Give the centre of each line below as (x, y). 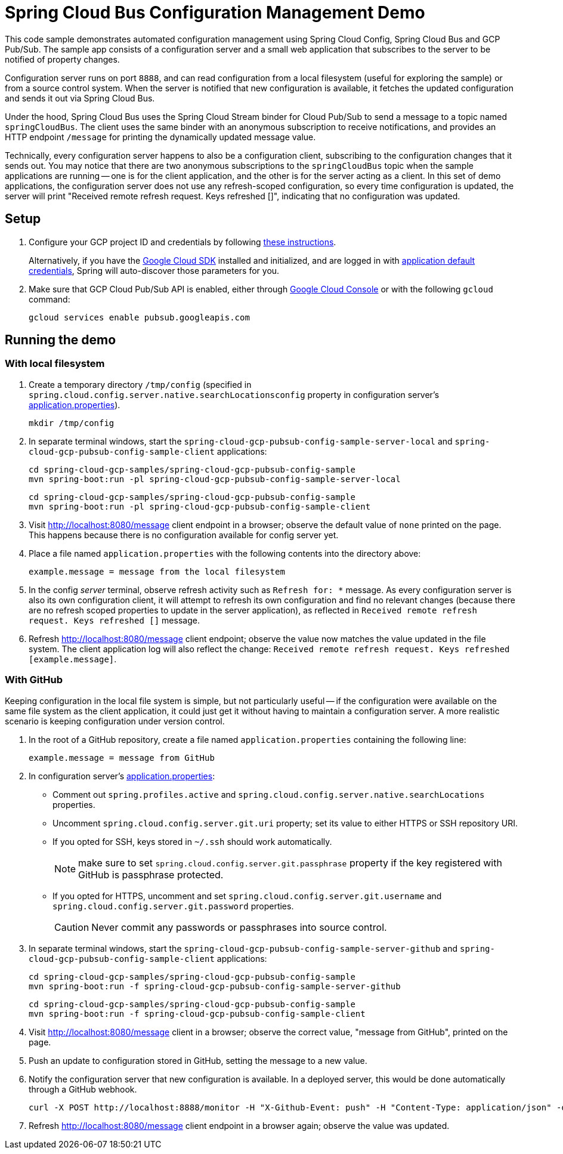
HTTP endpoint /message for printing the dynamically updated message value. (160, 137)
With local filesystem (55, 364)
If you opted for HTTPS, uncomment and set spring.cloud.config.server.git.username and (247, 896)
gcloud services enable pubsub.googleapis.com (139, 317)
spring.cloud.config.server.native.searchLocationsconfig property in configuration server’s (234, 394)
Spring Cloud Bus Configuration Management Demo (215, 13)
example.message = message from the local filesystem (157, 571)
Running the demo (61, 340)
